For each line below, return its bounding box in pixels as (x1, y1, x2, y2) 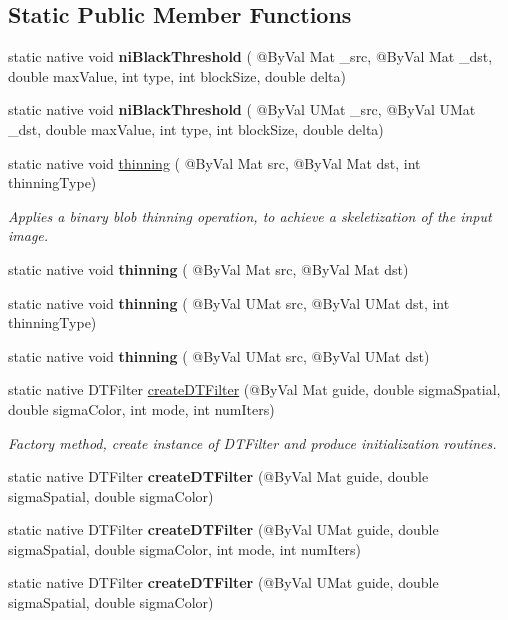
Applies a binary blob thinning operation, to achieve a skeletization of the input (8, 205, 492, 226)
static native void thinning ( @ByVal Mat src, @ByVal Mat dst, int (8, 152, 421, 173)
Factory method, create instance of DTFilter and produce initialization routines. (8, 432, 497, 453)
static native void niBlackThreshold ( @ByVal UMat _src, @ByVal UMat (8, 99, 476, 120)
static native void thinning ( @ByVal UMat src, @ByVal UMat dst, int (8, 292, 450, 313)
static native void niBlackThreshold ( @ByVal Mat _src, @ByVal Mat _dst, (8, 46, 493, 67)
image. (8, 225, 49, 246)
